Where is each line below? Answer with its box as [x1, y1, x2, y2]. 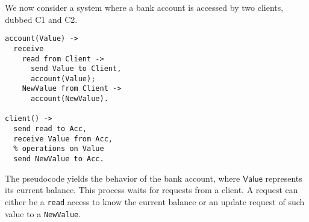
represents [265, 171, 302, 184]
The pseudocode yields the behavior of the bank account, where [5, 171, 240, 184]
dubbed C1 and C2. [5, 13, 78, 25]
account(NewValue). [30, 94, 108, 103]
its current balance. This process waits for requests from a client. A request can [5, 183, 298, 196]
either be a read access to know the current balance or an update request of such [5, 195, 305, 208]
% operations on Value [13, 144, 104, 153]
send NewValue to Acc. [13, 155, 104, 164]
